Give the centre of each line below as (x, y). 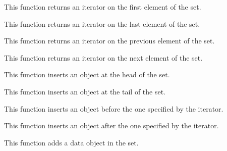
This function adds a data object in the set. (71, 142)
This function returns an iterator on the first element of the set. (103, 7)
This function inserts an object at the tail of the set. (85, 91)
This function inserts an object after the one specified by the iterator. (111, 125)
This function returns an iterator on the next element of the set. (103, 57)
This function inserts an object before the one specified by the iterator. (114, 108)
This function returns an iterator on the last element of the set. (102, 23)
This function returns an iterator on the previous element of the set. (109, 41)
